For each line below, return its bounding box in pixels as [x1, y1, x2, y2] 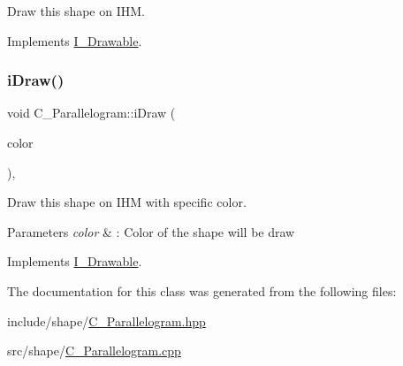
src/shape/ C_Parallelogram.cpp [7, 341, 181, 360]
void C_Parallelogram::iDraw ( [7, 103, 176, 122]
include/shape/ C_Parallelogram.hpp [7, 311, 206, 330]
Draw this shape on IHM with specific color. [7, 193, 247, 211]
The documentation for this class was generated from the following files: [7, 281, 397, 300]
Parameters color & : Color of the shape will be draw [7, 222, 295, 240]
